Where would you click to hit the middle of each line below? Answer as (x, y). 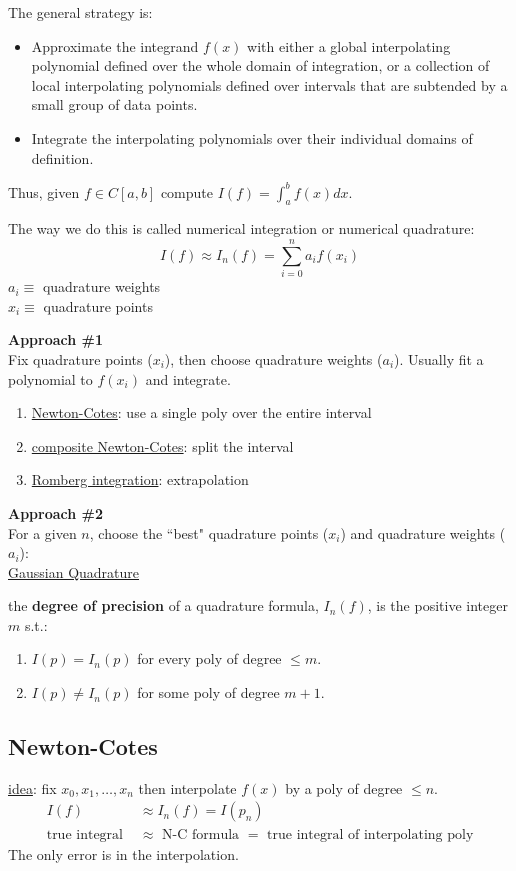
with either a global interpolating (349, 45)
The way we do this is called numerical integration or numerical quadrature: (241, 228)
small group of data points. (114, 104)
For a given (42, 532)
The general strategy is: (80, 12)
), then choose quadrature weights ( (273, 358)
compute (186, 191)
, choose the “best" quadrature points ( (209, 532)
